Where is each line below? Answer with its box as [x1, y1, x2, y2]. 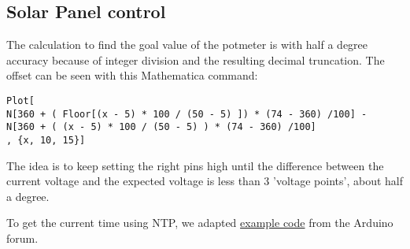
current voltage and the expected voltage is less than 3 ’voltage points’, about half [6, 173, 403, 189]
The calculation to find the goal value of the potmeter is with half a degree [6, 36, 368, 53]
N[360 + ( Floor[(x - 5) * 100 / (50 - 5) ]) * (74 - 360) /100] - [6, 108, 368, 120]
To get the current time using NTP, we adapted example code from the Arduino [6, 214, 393, 231]
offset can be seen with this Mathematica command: [6, 67, 258, 84]
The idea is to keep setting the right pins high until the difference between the [6, 157, 384, 173]
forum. [6, 229, 39, 246]
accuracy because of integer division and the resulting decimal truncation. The [6, 51, 385, 68]
